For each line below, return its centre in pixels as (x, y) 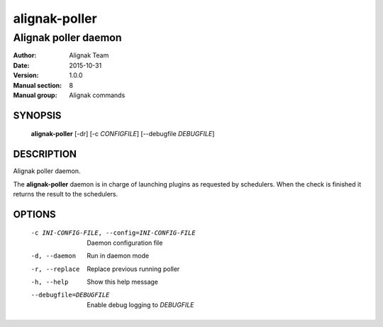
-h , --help (50, 282)
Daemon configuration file (125, 243)
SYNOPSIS (37, 115)
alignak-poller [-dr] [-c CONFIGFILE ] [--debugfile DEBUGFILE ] (123, 134)
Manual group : (35, 95)
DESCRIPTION (45, 154)
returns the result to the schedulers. (66, 194)
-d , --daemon (54, 256)
